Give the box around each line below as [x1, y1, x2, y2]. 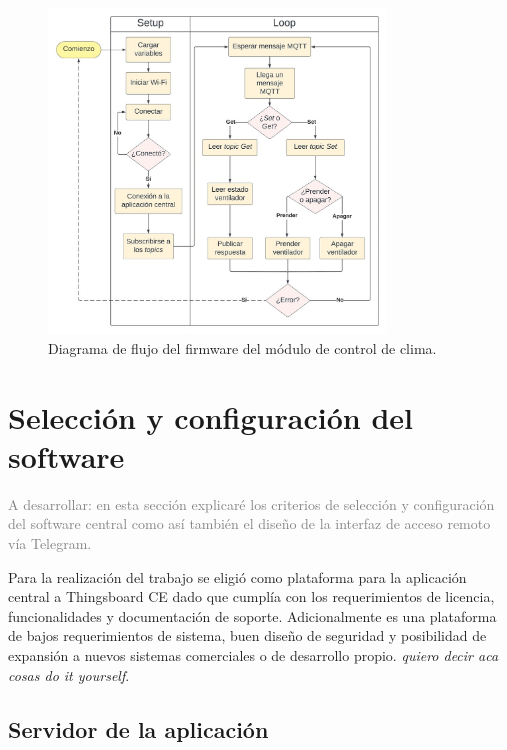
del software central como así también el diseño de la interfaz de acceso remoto [8, 513, 491, 534]
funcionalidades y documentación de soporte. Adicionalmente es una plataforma [8, 605, 497, 626]
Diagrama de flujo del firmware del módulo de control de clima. [48, 337, 437, 358]
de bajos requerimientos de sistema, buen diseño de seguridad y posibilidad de [8, 625, 487, 646]
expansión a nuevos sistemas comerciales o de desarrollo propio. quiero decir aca [8, 644, 499, 665]
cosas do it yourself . [8, 664, 130, 685]
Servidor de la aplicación [8, 713, 269, 744]
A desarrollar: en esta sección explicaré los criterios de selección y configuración [8, 493, 495, 514]
